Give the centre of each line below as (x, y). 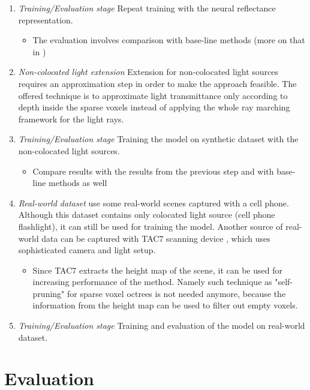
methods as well (78, 183)
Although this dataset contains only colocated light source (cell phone (147, 214)
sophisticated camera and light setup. (87, 250)
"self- (284, 282)
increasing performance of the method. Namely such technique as (152, 282)
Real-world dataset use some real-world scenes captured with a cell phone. (154, 202)
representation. (46, 19)
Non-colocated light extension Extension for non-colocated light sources (148, 72)
